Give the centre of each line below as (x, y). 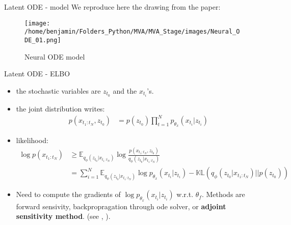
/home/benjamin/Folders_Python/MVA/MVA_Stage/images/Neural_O (132, 32)
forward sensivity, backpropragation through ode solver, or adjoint (121, 206)
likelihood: (32, 140)
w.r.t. (185, 194)
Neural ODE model (55, 56)
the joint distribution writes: (60, 108)
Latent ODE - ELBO (37, 74)
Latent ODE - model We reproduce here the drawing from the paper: (112, 7)
